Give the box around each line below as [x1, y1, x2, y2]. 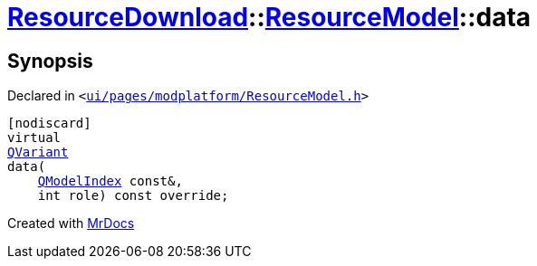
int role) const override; [37, 188, 229, 204]
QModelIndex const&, [37, 174, 183, 189]
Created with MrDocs [7, 215, 135, 232]
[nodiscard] [7, 116, 91, 131]
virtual [7, 130, 62, 146]
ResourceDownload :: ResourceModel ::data [7, 2, 532, 33]
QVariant [7, 145, 69, 160]
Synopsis [7, 49, 93, 72]
